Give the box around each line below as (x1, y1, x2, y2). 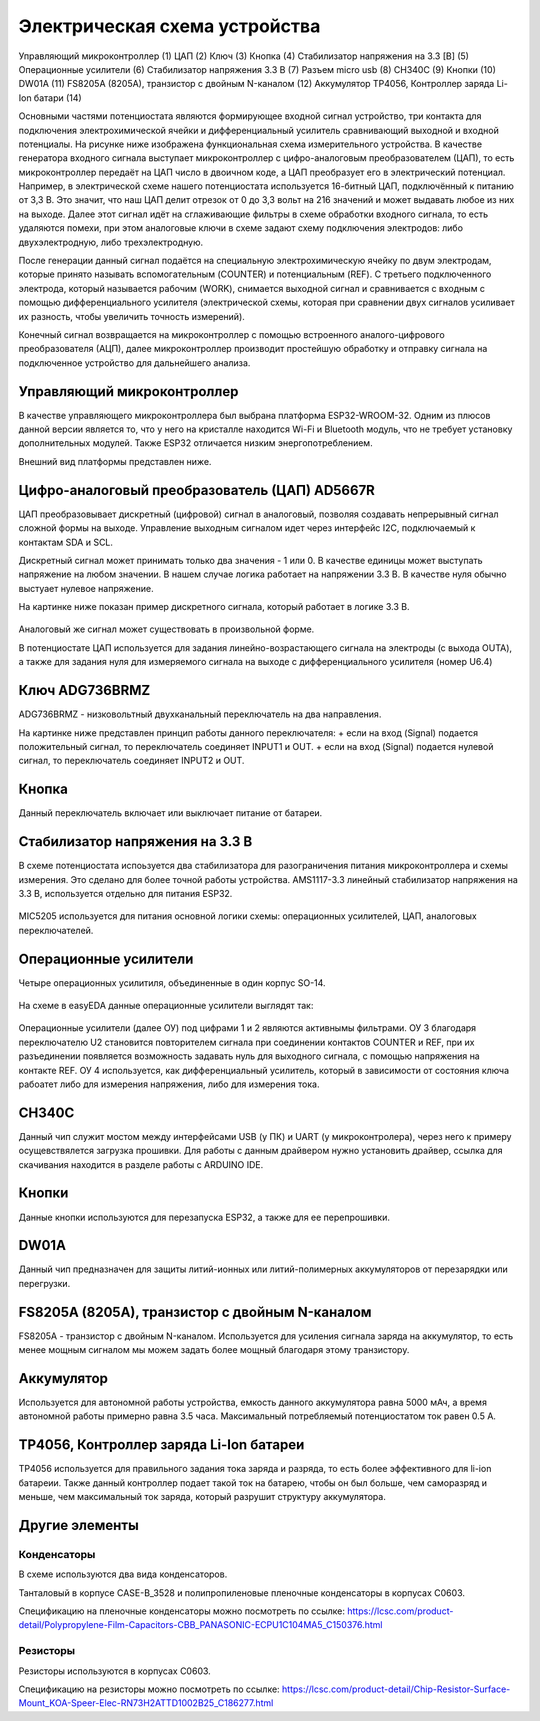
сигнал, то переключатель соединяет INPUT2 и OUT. (18, 755, 245, 767)
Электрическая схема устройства (18, 15, 321, 37)
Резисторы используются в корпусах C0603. (18, 1665, 212, 1677)
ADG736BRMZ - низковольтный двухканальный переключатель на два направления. (18, 708, 382, 720)
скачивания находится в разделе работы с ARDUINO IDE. (18, 1158, 264, 1170)
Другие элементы (18, 1516, 139, 1534)
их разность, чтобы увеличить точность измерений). (18, 310, 245, 322)
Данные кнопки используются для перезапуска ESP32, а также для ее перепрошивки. (18, 1211, 390, 1223)
